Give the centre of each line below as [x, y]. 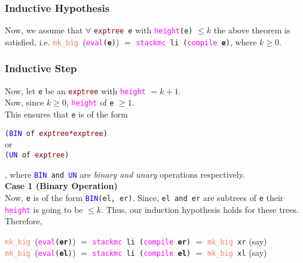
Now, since [25, 102]
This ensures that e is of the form [66, 114]
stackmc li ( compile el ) [142, 254]
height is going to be [44, 209]
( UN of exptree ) [37, 155]
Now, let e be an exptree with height [75, 90]
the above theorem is [252, 30]
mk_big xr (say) [237, 241]
